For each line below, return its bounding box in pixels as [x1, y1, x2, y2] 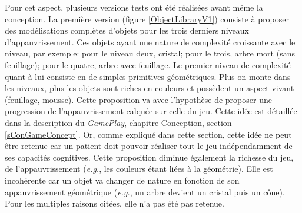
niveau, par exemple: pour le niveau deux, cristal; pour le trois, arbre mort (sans [5, 47, 295, 59]
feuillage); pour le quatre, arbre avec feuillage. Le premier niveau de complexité [5, 58, 291, 71]
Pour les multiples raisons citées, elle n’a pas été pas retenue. [5, 197, 224, 209]
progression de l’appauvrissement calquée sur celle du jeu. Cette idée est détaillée [5, 105, 297, 117]
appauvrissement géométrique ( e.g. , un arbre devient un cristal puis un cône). [5, 185, 285, 198]
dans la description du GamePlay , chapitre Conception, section [5, 116, 232, 128]
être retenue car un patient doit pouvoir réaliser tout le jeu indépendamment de [5, 139, 293, 152]
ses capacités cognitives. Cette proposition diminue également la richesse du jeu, [5, 151, 294, 163]
